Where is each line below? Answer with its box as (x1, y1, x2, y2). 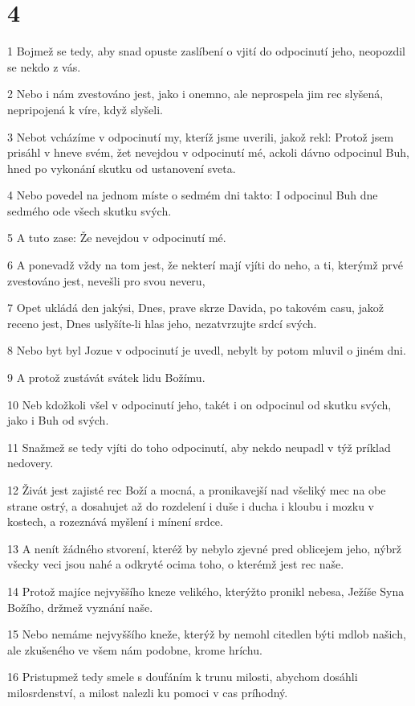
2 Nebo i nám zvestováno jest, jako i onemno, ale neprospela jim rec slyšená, (7, 85, 384, 102)
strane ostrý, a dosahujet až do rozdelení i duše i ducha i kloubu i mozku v (7, 497, 374, 514)
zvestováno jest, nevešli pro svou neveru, (7, 272, 205, 289)
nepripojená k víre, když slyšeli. (7, 101, 163, 117)
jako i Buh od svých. (7, 412, 109, 429)
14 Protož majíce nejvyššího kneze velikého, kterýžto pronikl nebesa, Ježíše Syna (7, 582, 405, 599)
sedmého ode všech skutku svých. (7, 202, 172, 219)
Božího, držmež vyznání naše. (7, 598, 153, 615)
